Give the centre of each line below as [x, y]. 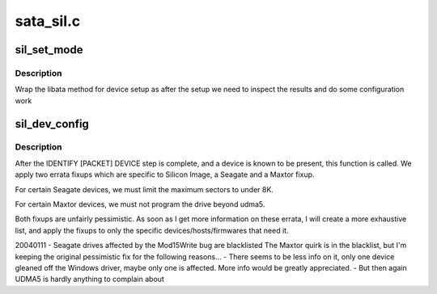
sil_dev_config [52, 124]
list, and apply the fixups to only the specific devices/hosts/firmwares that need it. [152, 230]
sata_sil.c [48, 21]
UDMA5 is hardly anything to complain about [90, 279]
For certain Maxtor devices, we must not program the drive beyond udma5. [140, 204]
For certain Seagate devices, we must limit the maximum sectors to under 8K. [144, 189]
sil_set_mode [49, 50]
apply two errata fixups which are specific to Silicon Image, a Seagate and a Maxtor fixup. [165, 174]
